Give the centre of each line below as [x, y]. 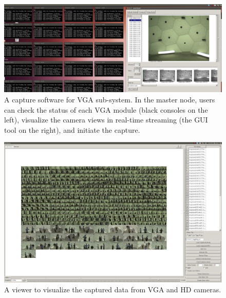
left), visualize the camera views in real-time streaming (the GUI [106, 120]
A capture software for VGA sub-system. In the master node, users [110, 100]
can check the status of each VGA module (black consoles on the [106, 109]
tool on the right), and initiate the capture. [72, 129]
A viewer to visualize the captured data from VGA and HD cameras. [113, 290]
